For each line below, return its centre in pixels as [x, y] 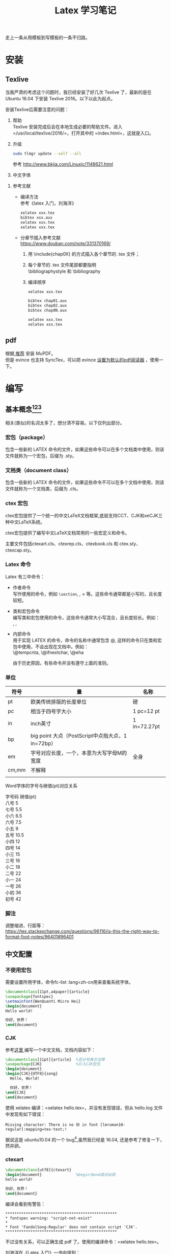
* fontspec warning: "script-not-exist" [49, 1218]
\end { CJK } [16, 1092]
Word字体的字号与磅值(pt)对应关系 [41, 786]
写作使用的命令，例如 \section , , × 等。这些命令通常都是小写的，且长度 [87, 593]
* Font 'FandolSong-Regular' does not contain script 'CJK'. [72, 1227]
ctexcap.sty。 [20, 550]
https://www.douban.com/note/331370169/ [65, 243]
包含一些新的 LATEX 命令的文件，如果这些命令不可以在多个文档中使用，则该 [85, 482]
